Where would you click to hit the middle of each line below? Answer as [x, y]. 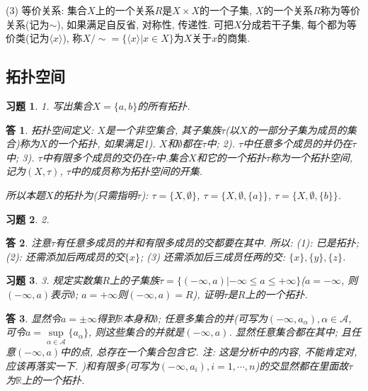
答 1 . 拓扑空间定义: [50, 129]
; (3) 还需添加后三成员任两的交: [213, 256]
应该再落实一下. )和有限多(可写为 [82, 365]
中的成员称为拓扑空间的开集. [137, 171]
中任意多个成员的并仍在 [298, 143]
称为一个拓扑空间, [311, 157]
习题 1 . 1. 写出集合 [49, 105]
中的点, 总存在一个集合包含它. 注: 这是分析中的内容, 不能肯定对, [209, 352]
